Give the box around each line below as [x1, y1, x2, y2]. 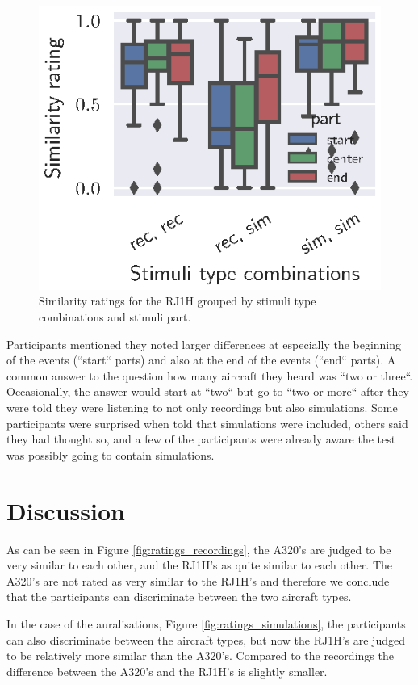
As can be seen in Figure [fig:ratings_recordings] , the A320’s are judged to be [6, 540, 391, 557]
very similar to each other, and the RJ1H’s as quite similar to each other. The [6, 557, 393, 574]
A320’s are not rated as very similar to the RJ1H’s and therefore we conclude [6, 572, 390, 589]
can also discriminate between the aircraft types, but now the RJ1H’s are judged [6, 631, 405, 648]
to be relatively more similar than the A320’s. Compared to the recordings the [6, 647, 394, 664]
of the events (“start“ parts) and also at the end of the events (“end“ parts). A [6, 351, 396, 368]
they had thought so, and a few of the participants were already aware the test [6, 431, 396, 448]
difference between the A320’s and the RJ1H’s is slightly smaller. [6, 662, 328, 679]
